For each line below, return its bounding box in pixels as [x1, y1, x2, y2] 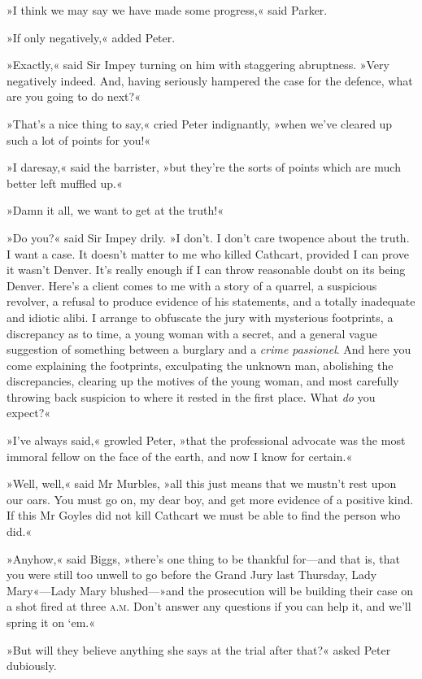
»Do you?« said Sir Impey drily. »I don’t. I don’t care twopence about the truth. [7, 229, 410, 246]
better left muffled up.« [7, 174, 123, 191]
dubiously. [7, 657, 57, 674]
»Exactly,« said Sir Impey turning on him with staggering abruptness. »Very [7, 56, 389, 73]
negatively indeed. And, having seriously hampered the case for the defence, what [7, 72, 413, 89]
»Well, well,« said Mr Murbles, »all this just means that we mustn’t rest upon [7, 475, 397, 492]
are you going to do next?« [7, 88, 141, 105]
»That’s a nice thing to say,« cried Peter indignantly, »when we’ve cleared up [7, 115, 393, 132]
